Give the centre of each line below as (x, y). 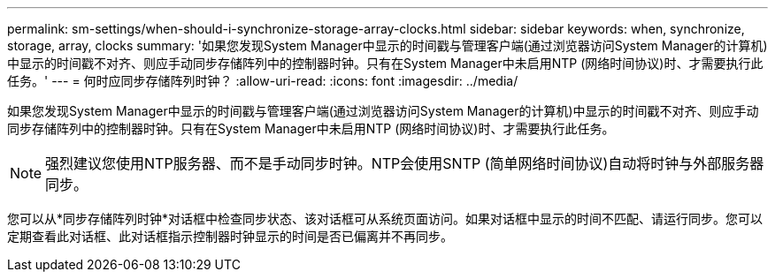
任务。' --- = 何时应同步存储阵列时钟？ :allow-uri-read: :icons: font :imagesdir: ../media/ (263, 81)
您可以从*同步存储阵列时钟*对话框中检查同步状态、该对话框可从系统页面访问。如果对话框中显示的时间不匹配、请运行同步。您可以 (385, 219)
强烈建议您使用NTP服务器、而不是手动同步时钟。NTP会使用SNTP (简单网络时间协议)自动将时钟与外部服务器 (405, 163)
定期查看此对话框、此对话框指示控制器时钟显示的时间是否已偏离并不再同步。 (230, 236)
